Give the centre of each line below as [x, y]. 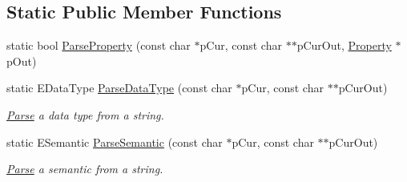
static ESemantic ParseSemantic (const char [115, 142]
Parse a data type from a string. [85, 114]
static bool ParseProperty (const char [99, 45]
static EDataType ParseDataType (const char [119, 88]
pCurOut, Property [344, 45]
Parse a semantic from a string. [85, 169]
